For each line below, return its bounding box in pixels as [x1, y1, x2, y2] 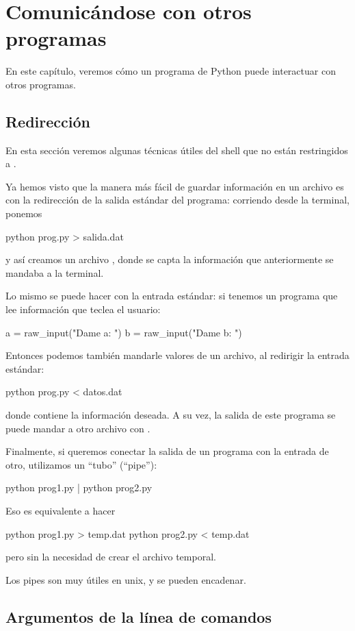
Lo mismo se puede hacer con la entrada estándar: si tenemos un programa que [5, 288, 338, 303]
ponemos [5, 206, 42, 221]
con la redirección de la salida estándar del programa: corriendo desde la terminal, [5, 193, 350, 207]
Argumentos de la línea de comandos [5, 606, 272, 627]
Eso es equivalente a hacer [5, 503, 116, 517]
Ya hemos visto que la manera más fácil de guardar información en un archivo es [5, 179, 344, 193]
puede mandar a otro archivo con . [5, 421, 150, 435]
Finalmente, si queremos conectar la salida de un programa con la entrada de [5, 444, 329, 458]
